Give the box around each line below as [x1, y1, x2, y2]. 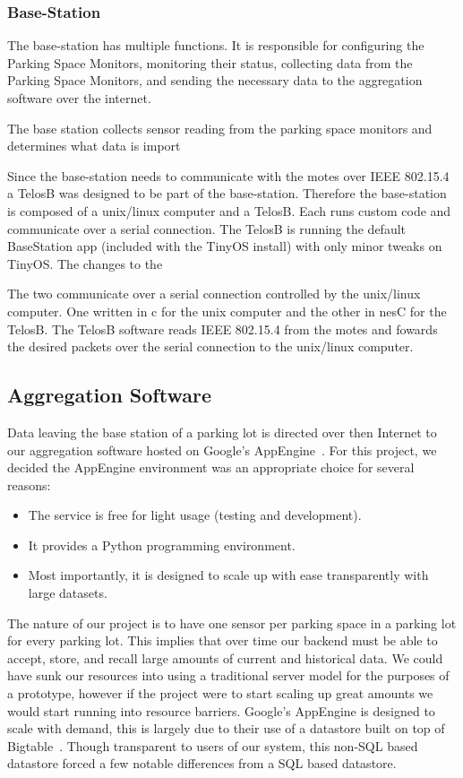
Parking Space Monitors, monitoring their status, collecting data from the [7, 53, 413, 72]
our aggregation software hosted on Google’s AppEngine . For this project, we [7, 440, 437, 459]
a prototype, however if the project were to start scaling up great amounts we [7, 684, 433, 703]
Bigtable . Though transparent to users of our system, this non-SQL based [7, 736, 418, 755]
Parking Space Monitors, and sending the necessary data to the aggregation [7, 71, 423, 90]
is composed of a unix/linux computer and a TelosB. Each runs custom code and [7, 201, 451, 220]
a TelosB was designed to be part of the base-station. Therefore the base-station [7, 184, 447, 203]
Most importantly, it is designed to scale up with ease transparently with [28, 566, 429, 584]
